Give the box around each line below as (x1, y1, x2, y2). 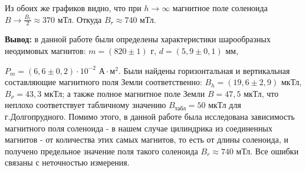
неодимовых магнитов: (5, 45, 86, 57)
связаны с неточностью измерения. (5, 156, 130, 168)
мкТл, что (244, 87, 279, 99)
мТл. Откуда (57, 13, 102, 25)
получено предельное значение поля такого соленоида (5, 144, 198, 157)
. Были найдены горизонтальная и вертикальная (118, 64, 290, 76)
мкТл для (208, 99, 241, 111)
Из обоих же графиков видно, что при (5, 2, 142, 14)
